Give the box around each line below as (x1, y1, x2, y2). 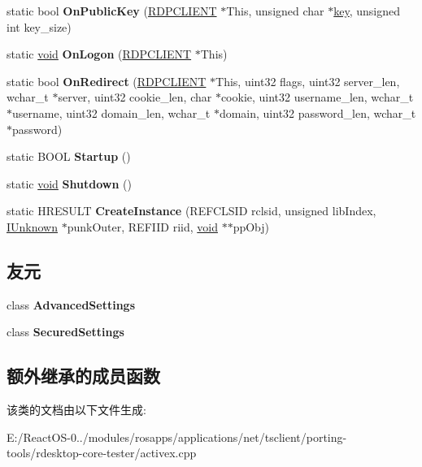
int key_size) (7, 18, 72, 35)
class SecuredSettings (7, 323, 124, 340)
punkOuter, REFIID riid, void (67, 218, 218, 235)
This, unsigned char (226, 2, 324, 19)
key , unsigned (333, 2, 401, 19)
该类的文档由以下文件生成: (7, 401, 146, 418)
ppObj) (233, 218, 269, 235)
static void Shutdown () (7, 175, 132, 192)
